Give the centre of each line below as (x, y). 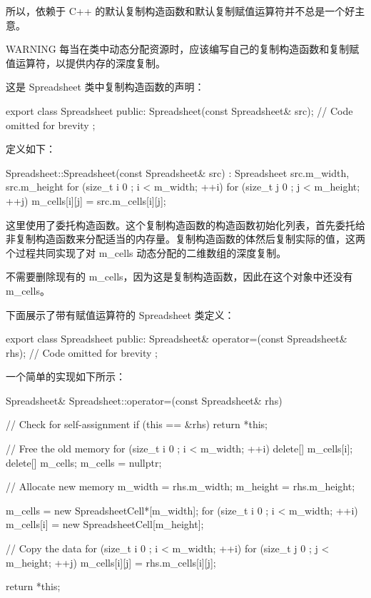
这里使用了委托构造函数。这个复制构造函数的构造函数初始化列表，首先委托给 (185, 224)
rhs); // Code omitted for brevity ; (82, 352)
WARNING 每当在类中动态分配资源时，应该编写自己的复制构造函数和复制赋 (183, 49)
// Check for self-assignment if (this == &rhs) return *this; (137, 424)
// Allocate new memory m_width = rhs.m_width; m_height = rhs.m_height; (181, 486)
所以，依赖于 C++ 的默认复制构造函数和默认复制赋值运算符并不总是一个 (176, 11)
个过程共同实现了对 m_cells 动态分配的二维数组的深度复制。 (146, 252)
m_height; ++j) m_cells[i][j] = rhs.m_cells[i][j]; (111, 562)
